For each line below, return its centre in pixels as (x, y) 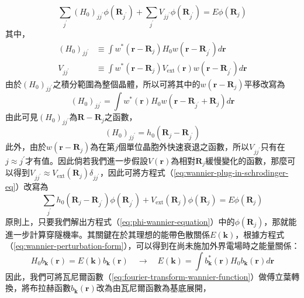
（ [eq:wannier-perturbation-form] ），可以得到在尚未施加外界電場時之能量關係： (153, 246)
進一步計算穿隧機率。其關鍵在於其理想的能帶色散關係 (108, 234)
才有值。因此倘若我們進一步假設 (86, 160)
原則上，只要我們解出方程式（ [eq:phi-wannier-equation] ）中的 (120, 221)
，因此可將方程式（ (137, 172)
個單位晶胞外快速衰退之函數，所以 (183, 147)
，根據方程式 (260, 234)
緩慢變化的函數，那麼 (246, 160)
